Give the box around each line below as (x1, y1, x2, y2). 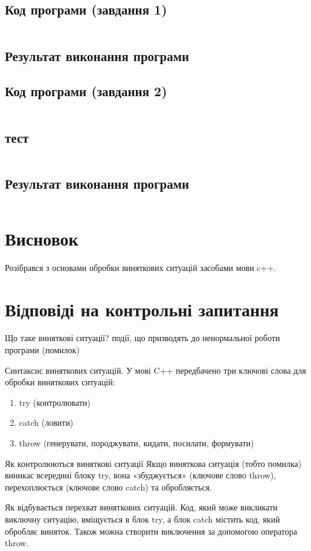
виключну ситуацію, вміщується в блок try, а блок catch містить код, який (5, 512, 280, 525)
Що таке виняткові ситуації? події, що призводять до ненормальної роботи (5, 331, 280, 344)
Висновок (5, 226, 79, 250)
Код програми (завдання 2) (5, 82, 167, 100)
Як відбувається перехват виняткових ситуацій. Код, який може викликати (5, 501, 278, 514)
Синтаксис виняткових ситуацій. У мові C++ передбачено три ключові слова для (5, 364, 306, 376)
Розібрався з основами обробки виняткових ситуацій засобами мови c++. (5, 261, 277, 273)
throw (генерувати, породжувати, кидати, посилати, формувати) (19, 437, 254, 449)
